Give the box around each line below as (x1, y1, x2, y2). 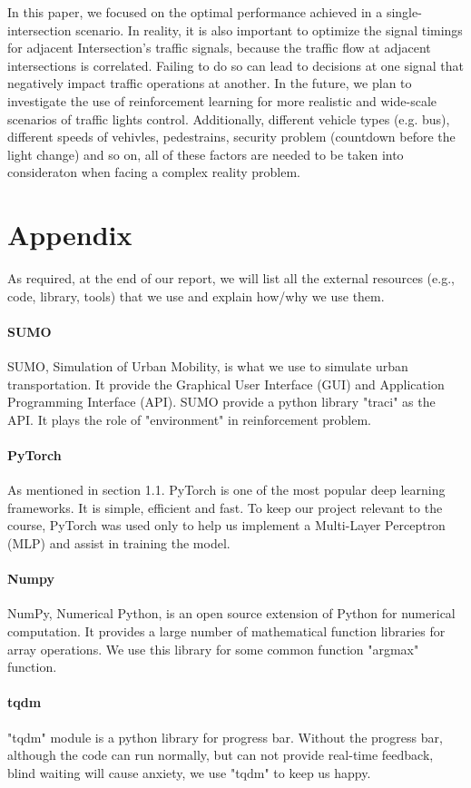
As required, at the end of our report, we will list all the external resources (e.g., (7, 269, 455, 288)
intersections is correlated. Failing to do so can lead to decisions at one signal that (7, 55, 464, 74)
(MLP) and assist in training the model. (7, 534, 231, 552)
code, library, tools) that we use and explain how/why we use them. (7, 286, 385, 305)
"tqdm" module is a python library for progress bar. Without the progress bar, (7, 727, 443, 746)
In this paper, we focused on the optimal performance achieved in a (7, 3, 383, 21)
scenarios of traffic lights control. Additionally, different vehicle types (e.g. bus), (7, 109, 450, 128)
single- (386, 3, 422, 21)
